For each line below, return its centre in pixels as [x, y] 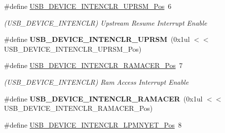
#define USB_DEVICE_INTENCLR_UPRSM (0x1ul [97, 39]
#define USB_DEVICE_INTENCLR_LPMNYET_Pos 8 [93, 124]
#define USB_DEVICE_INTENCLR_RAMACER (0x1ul [103, 98]
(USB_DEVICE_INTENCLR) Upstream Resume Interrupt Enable [106, 22]
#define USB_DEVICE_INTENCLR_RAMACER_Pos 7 [93, 65]
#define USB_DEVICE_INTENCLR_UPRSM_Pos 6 [88, 6]
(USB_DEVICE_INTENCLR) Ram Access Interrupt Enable [96, 82]
